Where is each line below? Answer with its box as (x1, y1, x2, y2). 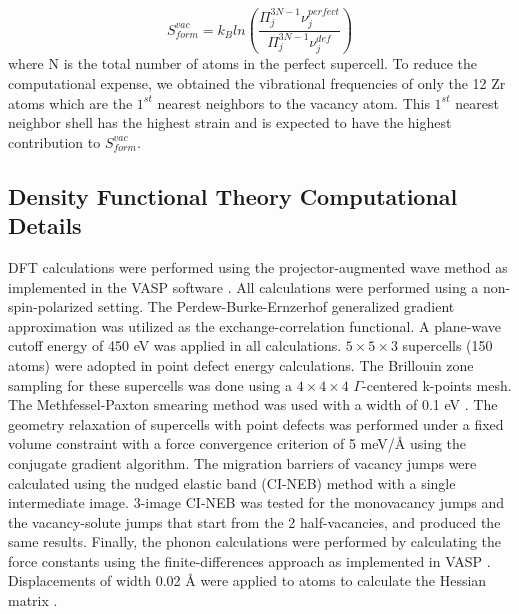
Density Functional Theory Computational (8, 180, 458, 211)
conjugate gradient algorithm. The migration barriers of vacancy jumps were (8, 452, 477, 473)
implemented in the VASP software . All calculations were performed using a (8, 276, 479, 297)
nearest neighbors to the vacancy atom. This (157, 92, 430, 113)
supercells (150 (402, 335, 493, 356)
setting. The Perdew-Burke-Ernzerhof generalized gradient (97, 296, 455, 317)
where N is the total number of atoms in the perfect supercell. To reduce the (8, 53, 477, 74)
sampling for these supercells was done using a (8, 374, 293, 395)
